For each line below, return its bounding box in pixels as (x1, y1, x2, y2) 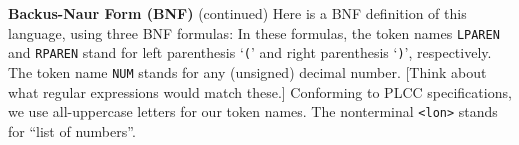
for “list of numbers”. (8, 120, 136, 141)
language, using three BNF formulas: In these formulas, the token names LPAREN (8, 22, 500, 43)
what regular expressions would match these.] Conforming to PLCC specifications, (8, 81, 512, 102)
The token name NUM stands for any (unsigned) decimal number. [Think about (8, 61, 487, 82)
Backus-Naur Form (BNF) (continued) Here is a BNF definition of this (8, 3, 467, 23)
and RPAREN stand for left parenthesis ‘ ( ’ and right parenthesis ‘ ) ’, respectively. (8, 42, 492, 63)
